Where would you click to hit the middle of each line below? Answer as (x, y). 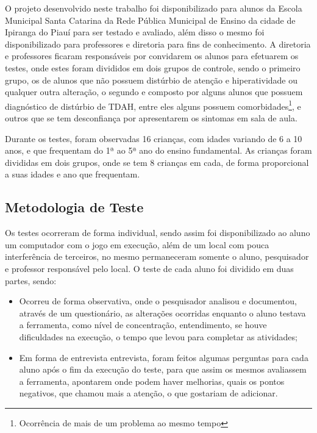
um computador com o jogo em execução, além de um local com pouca (137, 244)
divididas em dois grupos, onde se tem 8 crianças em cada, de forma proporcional (157, 162)
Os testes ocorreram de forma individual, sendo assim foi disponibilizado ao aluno (158, 233)
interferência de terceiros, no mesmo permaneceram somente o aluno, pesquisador (157, 256)
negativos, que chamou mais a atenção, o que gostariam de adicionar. (148, 393)
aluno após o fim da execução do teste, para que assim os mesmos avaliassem (163, 369)
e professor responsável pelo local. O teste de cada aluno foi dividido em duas (149, 268)
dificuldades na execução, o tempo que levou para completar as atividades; (158, 336)
